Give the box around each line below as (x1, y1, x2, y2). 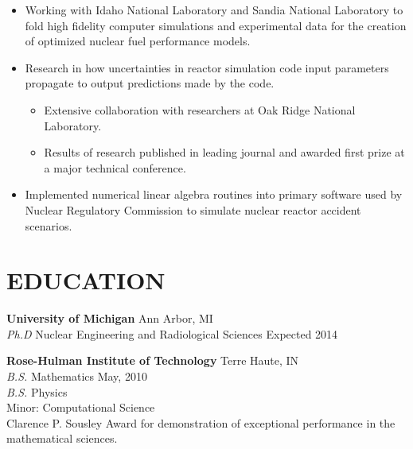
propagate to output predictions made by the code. (25, 75, 275, 91)
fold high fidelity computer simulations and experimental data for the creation (25, 17, 407, 33)
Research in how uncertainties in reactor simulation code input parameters (25, 59, 389, 75)
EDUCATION (6, 264, 166, 296)
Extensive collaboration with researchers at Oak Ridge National (44, 101, 356, 118)
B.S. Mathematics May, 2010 (6, 368, 147, 385)
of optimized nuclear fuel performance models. (25, 33, 251, 49)
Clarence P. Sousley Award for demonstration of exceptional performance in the (6, 414, 395, 431)
